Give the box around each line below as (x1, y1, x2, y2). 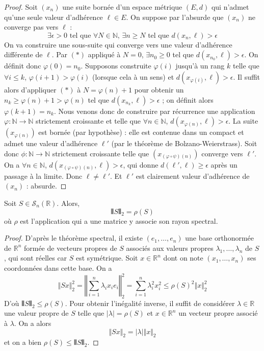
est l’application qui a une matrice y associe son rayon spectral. (20, 215, 218, 226)
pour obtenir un (134, 84, 184, 95)
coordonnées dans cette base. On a (4, 262, 112, 273)
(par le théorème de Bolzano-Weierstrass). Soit (111, 138, 257, 149)
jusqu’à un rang (175, 60, 225, 71)
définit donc (4, 60, 41, 71)
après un (210, 159, 237, 170)
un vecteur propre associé (178, 308, 258, 318)
